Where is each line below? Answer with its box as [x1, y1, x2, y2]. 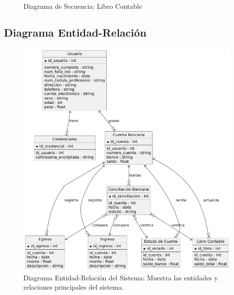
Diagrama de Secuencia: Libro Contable [23, 1, 142, 11]
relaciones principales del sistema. [23, 282, 124, 292]
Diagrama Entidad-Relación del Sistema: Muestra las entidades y [23, 272, 218, 282]
